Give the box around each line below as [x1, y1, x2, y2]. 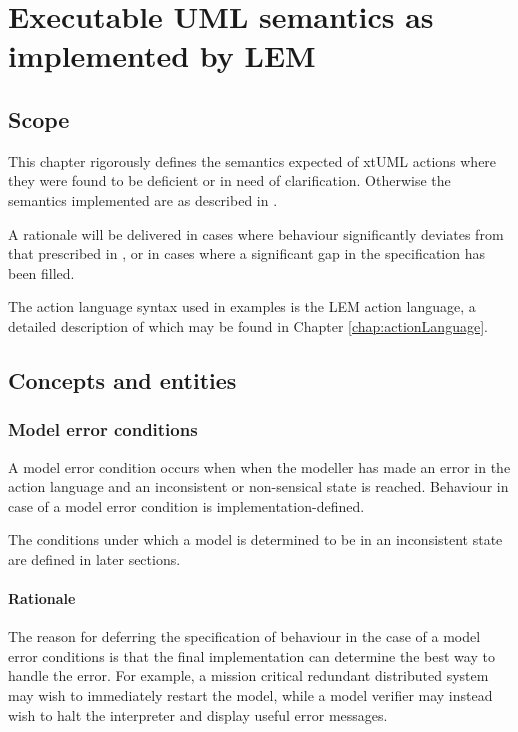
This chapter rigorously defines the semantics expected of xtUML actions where [8, 150, 497, 171]
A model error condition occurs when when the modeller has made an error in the [8, 456, 511, 477]
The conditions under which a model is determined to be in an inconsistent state [8, 529, 503, 550]
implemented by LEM [8, 35, 316, 76]
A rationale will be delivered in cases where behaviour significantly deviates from [8, 223, 504, 244]
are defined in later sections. [8, 548, 181, 569]
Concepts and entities [8, 364, 237, 395]
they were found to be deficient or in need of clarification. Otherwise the [8, 170, 451, 191]
